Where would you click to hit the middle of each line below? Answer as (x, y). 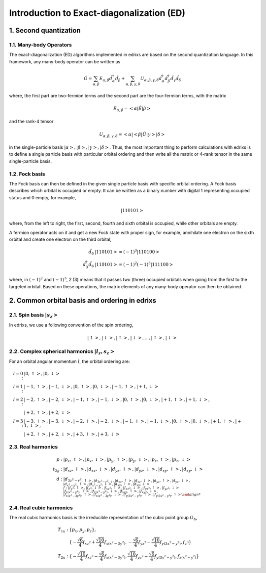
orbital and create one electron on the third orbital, (60, 239)
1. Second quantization (45, 30)
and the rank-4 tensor (31, 122)
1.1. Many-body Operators (41, 44)
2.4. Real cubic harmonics (41, 508)
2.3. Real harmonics (33, 446)
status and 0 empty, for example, (43, 197)
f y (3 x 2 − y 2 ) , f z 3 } (176, 542)
